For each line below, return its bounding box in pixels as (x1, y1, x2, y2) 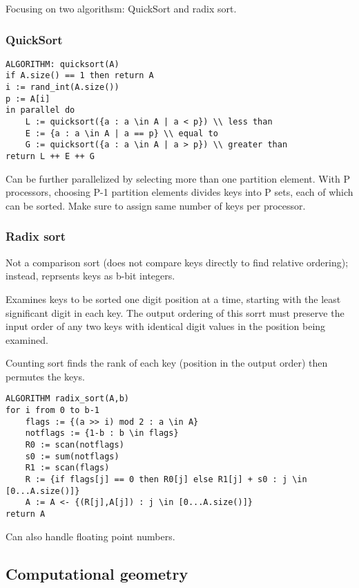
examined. (6, 332, 48, 347)
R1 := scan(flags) (25, 463, 110, 473)
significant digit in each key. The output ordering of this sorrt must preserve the (6, 305, 345, 320)
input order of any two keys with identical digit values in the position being (6, 319, 326, 333)
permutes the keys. (6, 369, 85, 383)
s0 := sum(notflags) (25, 451, 119, 461)
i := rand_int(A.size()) (6, 82, 119, 93)
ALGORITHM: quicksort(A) (6, 59, 119, 69)
